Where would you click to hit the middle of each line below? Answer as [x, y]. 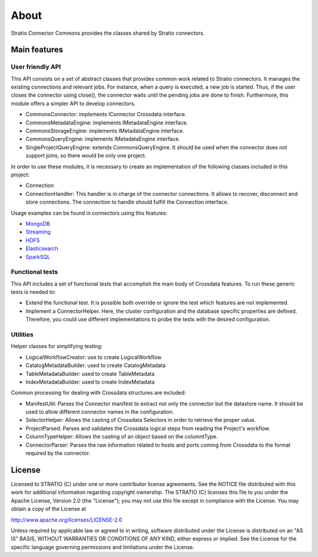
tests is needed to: [33, 292]
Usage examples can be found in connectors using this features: [89, 213]
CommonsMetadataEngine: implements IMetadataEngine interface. [107, 122]
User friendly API [36, 67]
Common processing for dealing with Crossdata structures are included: [99, 393]
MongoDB [38, 224]
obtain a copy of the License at [49, 509]
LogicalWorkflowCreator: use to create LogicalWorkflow [94, 357]
